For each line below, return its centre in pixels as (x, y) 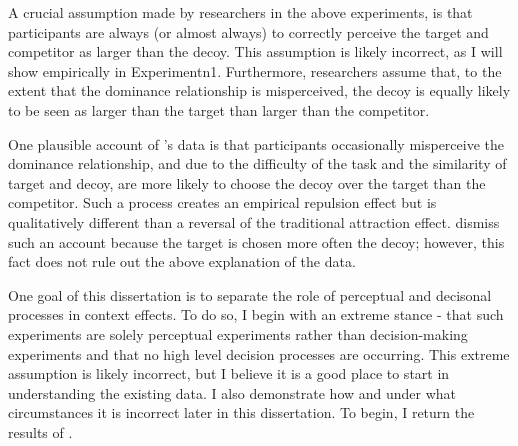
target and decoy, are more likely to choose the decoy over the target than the (247, 182)
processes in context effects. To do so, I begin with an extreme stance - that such (256, 314)
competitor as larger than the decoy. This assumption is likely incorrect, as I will (255, 51)
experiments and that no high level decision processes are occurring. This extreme (259, 353)
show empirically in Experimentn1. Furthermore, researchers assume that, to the (255, 70)
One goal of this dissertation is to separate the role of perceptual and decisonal (250, 294)
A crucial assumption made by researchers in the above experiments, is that (240, 12)
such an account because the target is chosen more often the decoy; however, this (256, 241)
